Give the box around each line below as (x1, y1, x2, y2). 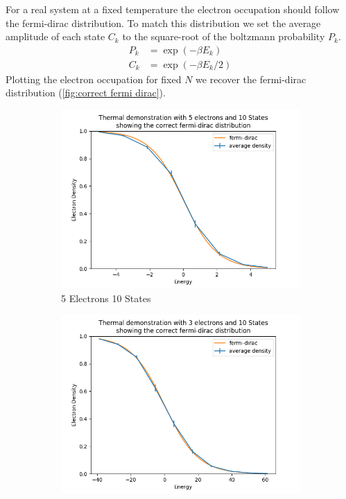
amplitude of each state (6, 29, 105, 44)
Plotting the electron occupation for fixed (6, 71, 182, 86)
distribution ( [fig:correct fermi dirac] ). (6, 85, 166, 100)
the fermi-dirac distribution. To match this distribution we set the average (6, 15, 321, 30)
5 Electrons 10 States (61, 290, 151, 305)
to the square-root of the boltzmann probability (122, 29, 325, 44)
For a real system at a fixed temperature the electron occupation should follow (6, 2, 340, 16)
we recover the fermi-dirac (196, 71, 306, 86)
